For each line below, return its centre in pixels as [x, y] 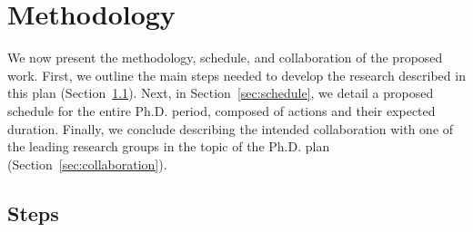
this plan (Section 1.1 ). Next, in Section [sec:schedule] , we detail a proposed [221, 93]
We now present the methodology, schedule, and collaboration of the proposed [225, 58]
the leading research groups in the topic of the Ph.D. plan [169, 146]
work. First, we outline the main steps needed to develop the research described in [236, 75]
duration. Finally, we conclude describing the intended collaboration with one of [231, 128]
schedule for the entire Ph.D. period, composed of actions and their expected [221, 110]
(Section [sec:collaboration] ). [87, 164]
